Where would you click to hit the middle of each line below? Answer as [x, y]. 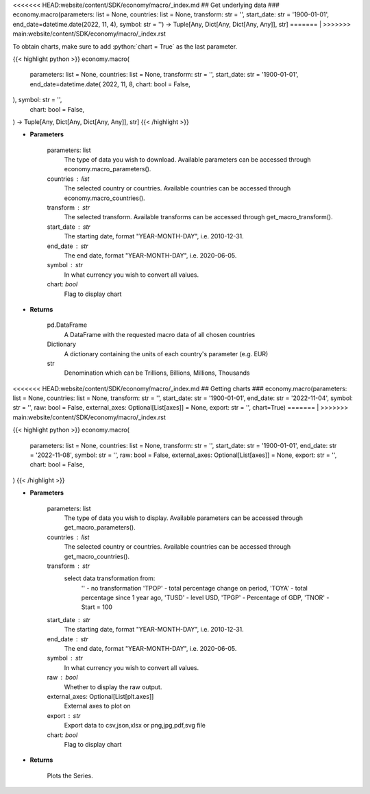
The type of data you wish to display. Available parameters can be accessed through [184, 518]
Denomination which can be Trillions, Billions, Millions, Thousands [157, 373]
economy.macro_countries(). [104, 198]
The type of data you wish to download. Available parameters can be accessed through [187, 160]
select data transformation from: [110, 578]
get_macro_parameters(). [100, 528]
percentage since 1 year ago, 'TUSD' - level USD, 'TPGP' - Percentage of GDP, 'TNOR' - [205, 598]
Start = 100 [97, 607]
